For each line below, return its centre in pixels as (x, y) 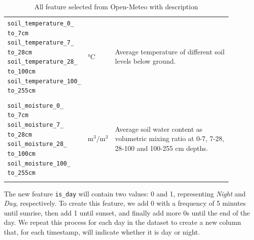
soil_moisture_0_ (35, 106)
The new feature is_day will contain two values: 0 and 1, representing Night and (125, 193)
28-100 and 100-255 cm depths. (162, 148)
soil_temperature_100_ (44, 81)
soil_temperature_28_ (43, 62)
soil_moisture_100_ (39, 163)
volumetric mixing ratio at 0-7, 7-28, (170, 138)
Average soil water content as (159, 129)
